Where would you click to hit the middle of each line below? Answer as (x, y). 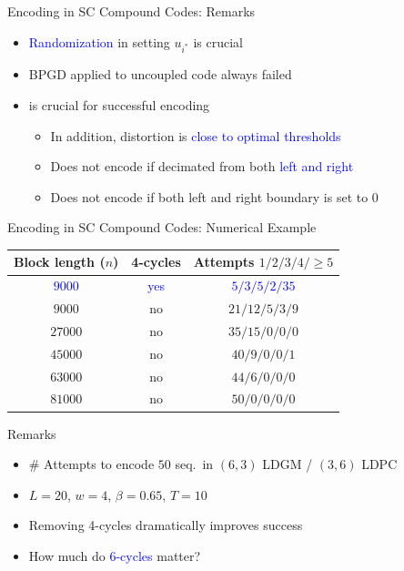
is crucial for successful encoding (119, 104)
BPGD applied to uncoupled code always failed (160, 74)
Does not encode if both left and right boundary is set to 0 (214, 196)
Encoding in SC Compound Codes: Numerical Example (162, 227)
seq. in (194, 464)
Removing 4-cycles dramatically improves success (166, 525)
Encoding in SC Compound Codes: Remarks (131, 11)
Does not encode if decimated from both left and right (202, 166)
